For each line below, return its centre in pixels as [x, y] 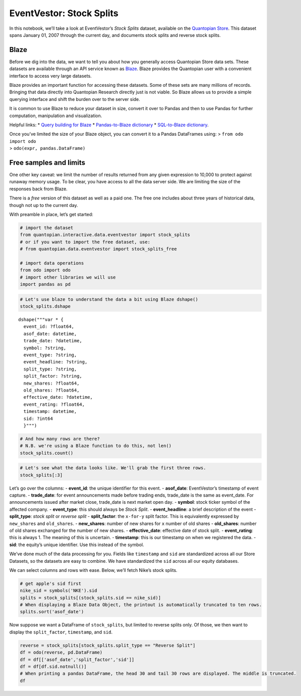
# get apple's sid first [51, 583]
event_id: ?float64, [49, 327]
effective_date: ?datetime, [58, 397]
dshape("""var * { [41, 320]
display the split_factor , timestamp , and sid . [61, 632]
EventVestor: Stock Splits [64, 13]
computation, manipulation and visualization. [56, 116]
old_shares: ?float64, [51, 390]
